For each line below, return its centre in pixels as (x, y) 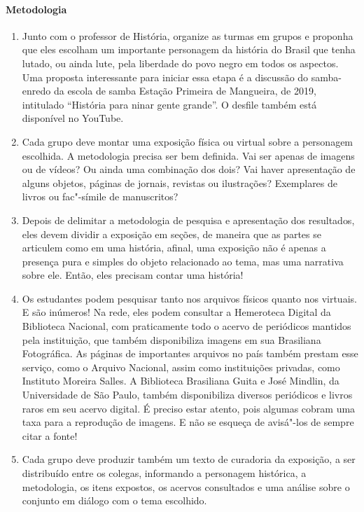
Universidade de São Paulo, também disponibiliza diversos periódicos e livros (187, 395)
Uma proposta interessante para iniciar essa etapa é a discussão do (165, 77)
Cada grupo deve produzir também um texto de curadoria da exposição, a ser (189, 459)
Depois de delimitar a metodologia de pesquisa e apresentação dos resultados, (188, 220)
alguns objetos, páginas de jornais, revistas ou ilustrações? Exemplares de (180, 182)
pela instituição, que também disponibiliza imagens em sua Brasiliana (171, 339)
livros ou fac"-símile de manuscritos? (100, 196)
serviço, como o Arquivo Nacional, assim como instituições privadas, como (181, 367)
